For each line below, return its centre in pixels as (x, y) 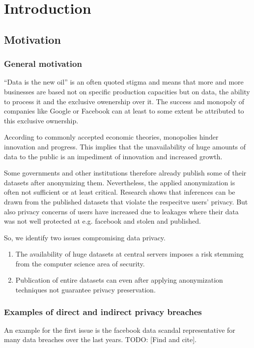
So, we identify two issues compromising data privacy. (85, 237)
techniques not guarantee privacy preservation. (85, 290)
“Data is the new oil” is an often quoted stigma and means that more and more (124, 82)
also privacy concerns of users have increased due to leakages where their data (121, 211)
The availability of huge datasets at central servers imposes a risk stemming (129, 254)
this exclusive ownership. (41, 120)
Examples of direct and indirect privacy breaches (103, 311)
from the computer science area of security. (80, 263)
